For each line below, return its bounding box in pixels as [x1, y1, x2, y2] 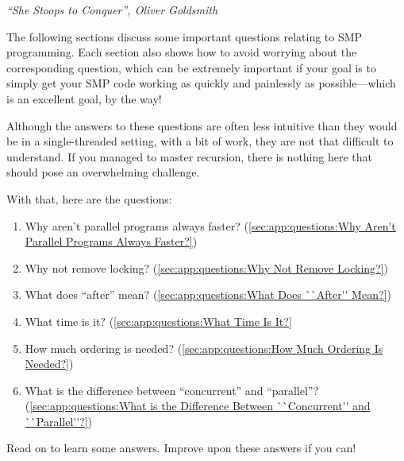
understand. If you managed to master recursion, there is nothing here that [6, 148, 373, 165]
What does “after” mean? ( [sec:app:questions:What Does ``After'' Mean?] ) [25, 286, 391, 303]
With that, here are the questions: [6, 190, 172, 207]
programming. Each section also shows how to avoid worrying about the [6, 44, 357, 60]
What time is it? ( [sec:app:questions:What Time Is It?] [25, 312, 292, 329]
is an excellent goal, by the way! [6, 90, 162, 107]
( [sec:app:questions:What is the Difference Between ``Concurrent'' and [25, 397, 371, 414]
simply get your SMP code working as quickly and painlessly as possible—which [6, 75, 396, 91]
